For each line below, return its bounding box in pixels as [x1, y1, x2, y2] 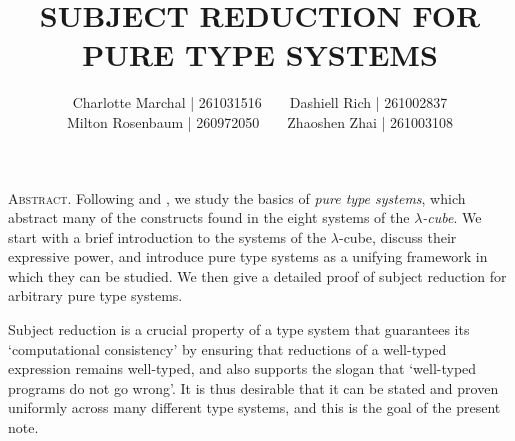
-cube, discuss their [338, 226, 457, 247]
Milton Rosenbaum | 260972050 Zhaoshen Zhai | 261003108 [66, 111, 454, 132]
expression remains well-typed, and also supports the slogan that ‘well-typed [8, 358, 477, 379]
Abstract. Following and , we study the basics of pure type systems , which [8, 187, 466, 208]
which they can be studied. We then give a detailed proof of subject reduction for [8, 265, 507, 286]
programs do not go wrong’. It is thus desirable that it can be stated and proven [8, 377, 499, 398]
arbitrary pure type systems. [8, 285, 183, 306]
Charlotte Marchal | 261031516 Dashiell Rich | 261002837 [72, 92, 448, 113]
